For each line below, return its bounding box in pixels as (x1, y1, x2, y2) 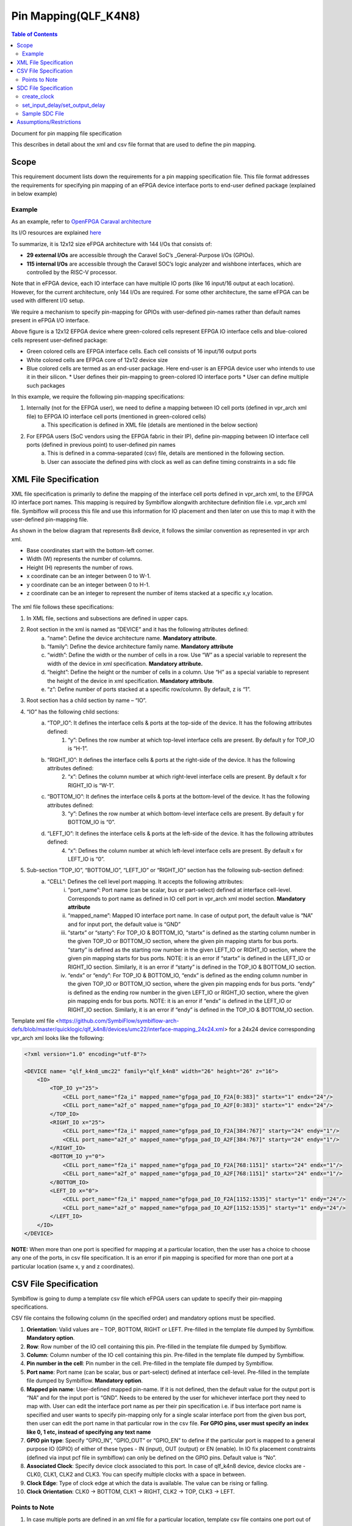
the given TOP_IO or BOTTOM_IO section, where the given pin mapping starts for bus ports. (68, 938, 298, 945)
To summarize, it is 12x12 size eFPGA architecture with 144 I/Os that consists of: (11, 240, 212, 247)
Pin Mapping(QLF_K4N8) (11, 9, 140, 23)
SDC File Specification (16, 84, 73, 92)
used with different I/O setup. (11, 297, 85, 305)
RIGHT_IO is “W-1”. (68, 781, 115, 789)
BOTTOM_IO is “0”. (68, 819, 116, 826)
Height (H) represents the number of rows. (26, 563, 134, 571)
